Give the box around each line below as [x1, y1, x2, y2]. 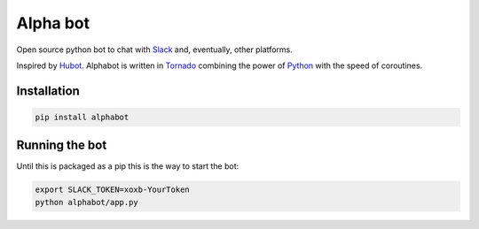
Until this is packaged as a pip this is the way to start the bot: [16, 161, 239, 172]
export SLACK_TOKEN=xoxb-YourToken [35, 185, 190, 195]
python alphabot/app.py [35, 197, 139, 207]
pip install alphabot [35, 111, 130, 122]
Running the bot [16, 138, 107, 153]
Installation [16, 83, 80, 98]
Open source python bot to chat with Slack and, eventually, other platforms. [16, 44, 293, 55]
